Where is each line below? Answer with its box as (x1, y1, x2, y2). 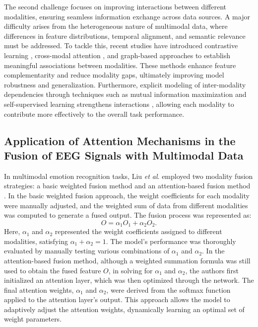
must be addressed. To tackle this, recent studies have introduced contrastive (4, 40, 238, 51)
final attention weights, (4, 284, 74, 295)
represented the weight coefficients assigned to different (55, 226, 222, 237)
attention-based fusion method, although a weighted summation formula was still (4, 255, 251, 265)
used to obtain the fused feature (4, 265, 101, 275)
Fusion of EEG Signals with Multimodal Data (4, 147, 244, 163)
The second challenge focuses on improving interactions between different (4, 1, 226, 11)
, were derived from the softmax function (106, 284, 231, 295)
